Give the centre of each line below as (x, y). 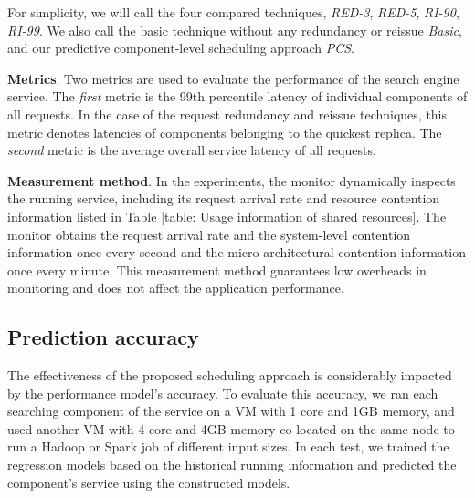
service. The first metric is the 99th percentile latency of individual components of (237, 96)
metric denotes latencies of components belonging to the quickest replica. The (225, 132)
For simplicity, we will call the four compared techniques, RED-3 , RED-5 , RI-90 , (233, 12)
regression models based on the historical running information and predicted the (232, 465)
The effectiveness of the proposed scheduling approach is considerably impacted (230, 375)
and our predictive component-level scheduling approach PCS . (181, 48)
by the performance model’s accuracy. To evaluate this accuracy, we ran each (223, 393)
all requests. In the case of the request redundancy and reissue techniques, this (227, 114)
